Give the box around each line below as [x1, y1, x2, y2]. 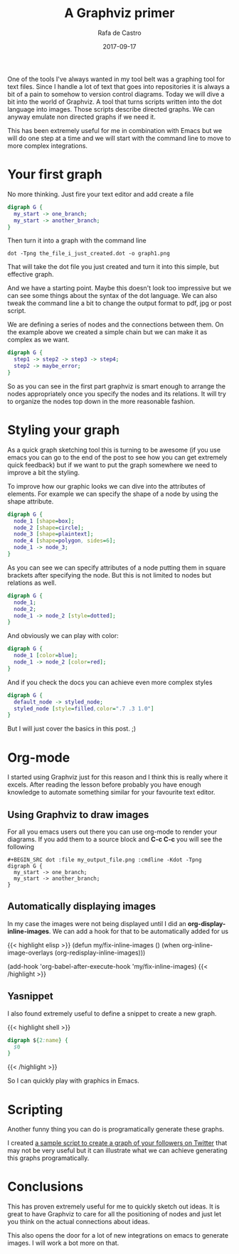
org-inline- [181, 940, 213, 949]
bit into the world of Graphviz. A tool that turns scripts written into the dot [7, 97, 223, 106]
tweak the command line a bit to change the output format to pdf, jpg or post [7, 299, 232, 307]
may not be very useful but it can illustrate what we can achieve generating [7, 1147, 228, 1155]
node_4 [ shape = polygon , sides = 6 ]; [14, 537, 116, 545]
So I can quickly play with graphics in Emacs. [7, 1076, 140, 1085]
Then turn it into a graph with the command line [7, 236, 147, 245]
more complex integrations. [7, 141, 87, 150]
